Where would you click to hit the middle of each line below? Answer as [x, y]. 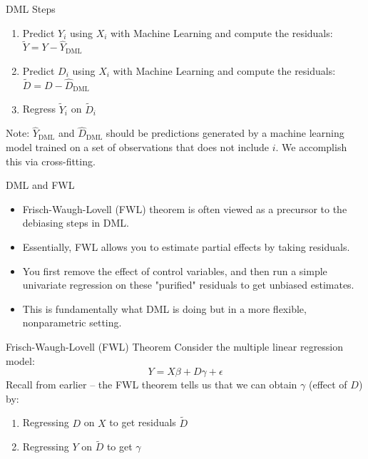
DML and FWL [40, 185]
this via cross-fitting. [51, 161]
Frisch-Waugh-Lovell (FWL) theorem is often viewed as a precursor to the [185, 208]
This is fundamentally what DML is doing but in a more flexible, [164, 308]
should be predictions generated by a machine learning [225, 133]
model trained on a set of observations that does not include [138, 147]
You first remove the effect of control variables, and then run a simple [175, 270]
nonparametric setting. [72, 323]
